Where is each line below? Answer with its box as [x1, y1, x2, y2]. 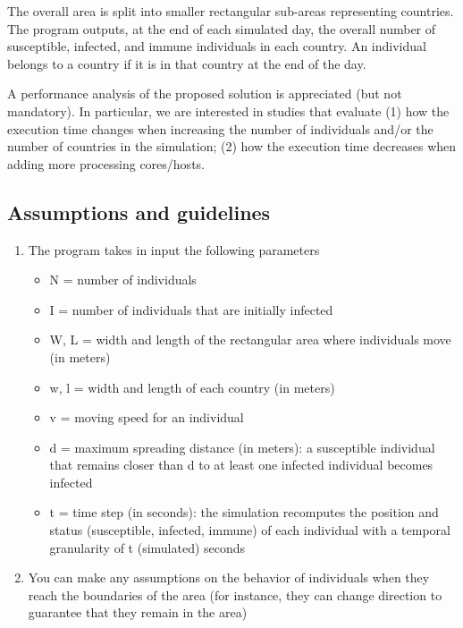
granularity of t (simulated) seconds [49, 538, 246, 556]
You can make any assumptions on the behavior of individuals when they [28, 568, 430, 587]
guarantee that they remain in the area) [28, 603, 248, 622]
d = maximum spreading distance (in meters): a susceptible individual [49, 437, 435, 456]
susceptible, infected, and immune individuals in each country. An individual [7, 37, 426, 55]
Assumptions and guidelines [7, 198, 271, 225]
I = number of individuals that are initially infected [49, 300, 333, 318]
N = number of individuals [49, 270, 197, 289]
